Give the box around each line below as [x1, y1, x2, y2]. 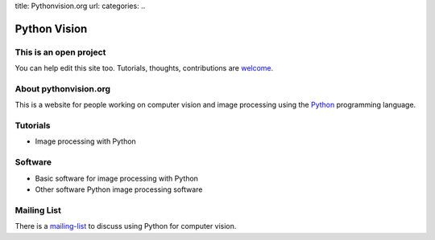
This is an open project [14, 47, 106, 58]
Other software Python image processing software [35, 185, 203, 194]
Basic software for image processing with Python [35, 173, 199, 183]
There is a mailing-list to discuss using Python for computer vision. [14, 222, 237, 231]
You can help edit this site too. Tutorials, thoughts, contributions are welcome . [14, 63, 274, 73]
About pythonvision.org [14, 83, 111, 94]
